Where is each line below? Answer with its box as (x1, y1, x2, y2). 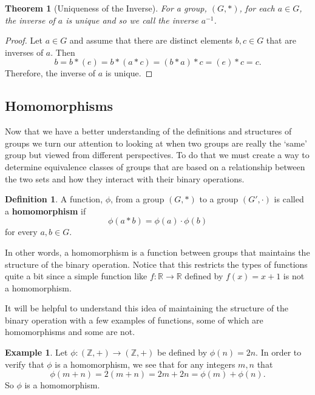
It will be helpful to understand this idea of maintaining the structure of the (5, 302, 289, 314)
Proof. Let (5, 34, 42, 47)
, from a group (110, 193, 164, 205)
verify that (5, 357, 44, 370)
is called (274, 193, 304, 205)
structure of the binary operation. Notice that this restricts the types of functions (5, 257, 308, 270)
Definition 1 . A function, (5, 193, 103, 205)
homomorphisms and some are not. (5, 325, 135, 338)
